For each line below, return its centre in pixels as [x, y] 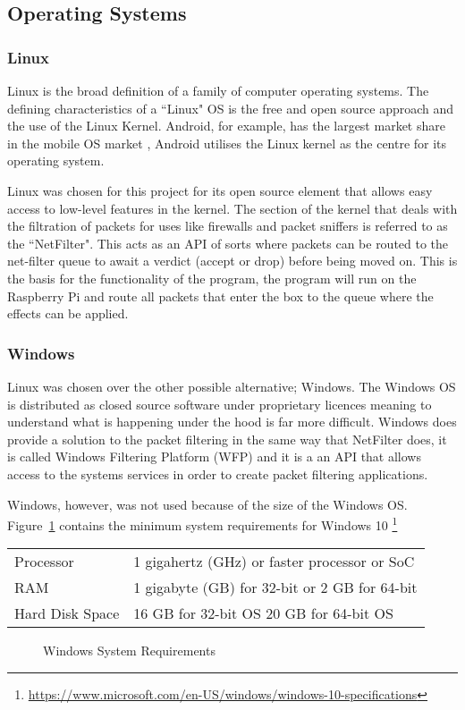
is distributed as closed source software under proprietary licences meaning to [220, 404]
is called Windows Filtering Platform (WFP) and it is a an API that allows [214, 456]
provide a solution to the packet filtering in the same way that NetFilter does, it [227, 439]
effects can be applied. [68, 313]
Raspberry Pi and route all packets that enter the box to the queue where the [220, 296]
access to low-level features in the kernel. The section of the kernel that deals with [232, 208]
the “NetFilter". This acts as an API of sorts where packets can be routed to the [228, 243]
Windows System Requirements [129, 651]
